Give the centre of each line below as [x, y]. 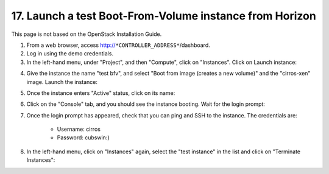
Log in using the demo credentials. [70, 54]
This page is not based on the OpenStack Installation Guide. [87, 34]
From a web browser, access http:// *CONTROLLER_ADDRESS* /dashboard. [118, 45]
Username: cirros [79, 129]
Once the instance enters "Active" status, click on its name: [101, 93]
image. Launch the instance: [62, 82]
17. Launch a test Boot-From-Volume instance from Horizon [164, 16]
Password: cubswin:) [83, 137]
